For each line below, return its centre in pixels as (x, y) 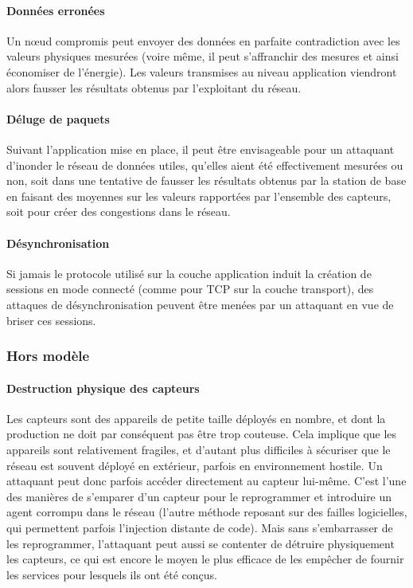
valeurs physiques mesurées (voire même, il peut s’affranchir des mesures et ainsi (203, 56)
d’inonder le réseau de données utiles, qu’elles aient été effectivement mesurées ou (205, 165)
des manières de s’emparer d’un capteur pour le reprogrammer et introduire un (199, 496)
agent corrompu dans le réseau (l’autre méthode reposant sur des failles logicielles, (207, 512)
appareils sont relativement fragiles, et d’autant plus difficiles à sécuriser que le (199, 449)
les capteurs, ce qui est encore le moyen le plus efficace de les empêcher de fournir (205, 559)
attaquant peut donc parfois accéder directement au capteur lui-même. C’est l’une (206, 481)
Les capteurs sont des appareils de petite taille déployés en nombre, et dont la (196, 418)
